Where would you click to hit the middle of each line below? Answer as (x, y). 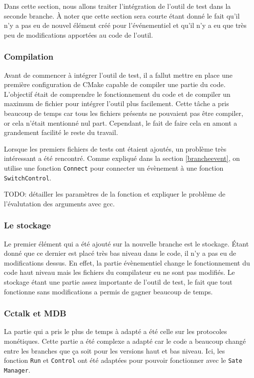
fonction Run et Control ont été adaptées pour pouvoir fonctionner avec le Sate (123, 360)
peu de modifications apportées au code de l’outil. (79, 34)
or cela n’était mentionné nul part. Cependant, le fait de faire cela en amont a (121, 122)
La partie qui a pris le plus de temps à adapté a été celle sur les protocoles (116, 331)
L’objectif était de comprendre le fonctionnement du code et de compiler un (117, 94)
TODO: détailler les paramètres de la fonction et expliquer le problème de (115, 194)
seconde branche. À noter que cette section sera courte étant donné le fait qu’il (122, 15)
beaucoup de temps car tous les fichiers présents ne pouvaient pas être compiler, (124, 113)
